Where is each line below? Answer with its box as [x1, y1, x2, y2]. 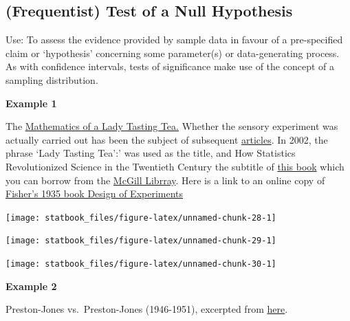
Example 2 [6, 278, 57, 293]
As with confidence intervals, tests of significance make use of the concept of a [6, 59, 334, 74]
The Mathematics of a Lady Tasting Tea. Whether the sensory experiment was [6, 119, 338, 133]
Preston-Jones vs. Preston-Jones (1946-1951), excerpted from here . [6, 302, 288, 316]
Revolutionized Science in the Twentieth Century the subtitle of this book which [6, 159, 344, 173]
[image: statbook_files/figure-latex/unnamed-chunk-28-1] [6, 212, 276, 223]
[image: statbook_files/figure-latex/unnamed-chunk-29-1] [6, 236, 276, 246]
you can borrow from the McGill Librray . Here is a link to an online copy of [6, 173, 325, 187]
